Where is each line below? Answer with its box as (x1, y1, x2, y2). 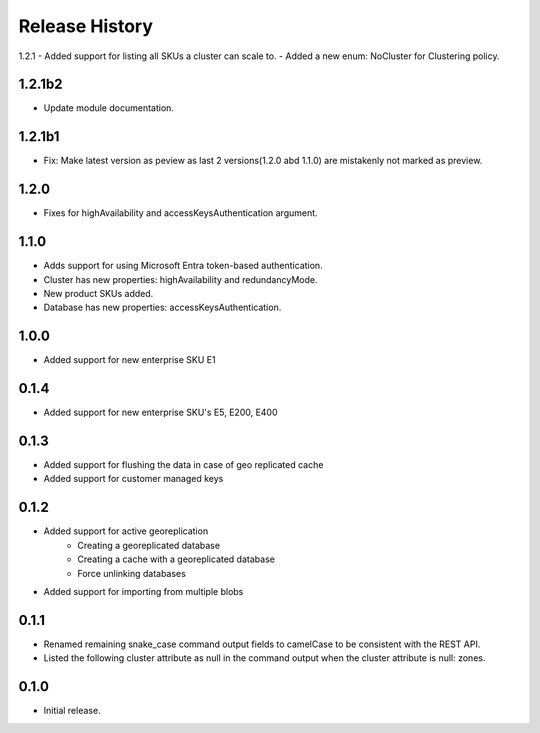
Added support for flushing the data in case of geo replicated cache (43, 459, 324, 471)
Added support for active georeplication (43, 525, 209, 537)
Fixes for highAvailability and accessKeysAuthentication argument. (43, 207, 319, 219)
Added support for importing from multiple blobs (43, 585, 244, 597)
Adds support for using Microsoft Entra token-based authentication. (43, 260, 324, 272)
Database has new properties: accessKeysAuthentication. (43, 301, 282, 314)
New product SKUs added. (43, 287, 154, 299)
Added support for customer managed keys (43, 473, 224, 485)
